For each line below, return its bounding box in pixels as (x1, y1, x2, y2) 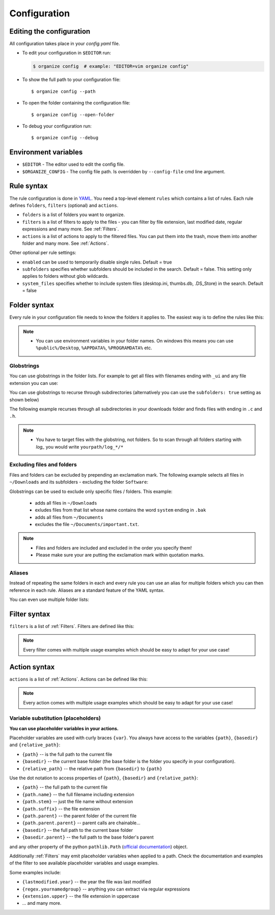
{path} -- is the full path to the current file (22, 751, 113, 757)
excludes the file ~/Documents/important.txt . (35, 521, 140, 528)
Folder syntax (9, 301, 54, 309)
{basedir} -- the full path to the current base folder (22, 827, 133, 833)
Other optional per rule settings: (9, 250, 76, 256)
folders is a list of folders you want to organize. (22, 212, 125, 218)
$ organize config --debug (31, 135, 99, 141)
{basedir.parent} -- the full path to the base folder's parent (22, 834, 154, 841)
